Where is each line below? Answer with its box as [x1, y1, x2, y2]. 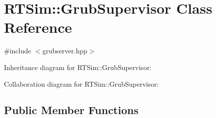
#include [4, 46, 31, 56]
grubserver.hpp [42, 46, 87, 56]
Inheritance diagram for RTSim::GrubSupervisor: [4, 62, 152, 72]
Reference [4, 17, 72, 37]
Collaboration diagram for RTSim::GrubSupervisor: [4, 78, 159, 89]
